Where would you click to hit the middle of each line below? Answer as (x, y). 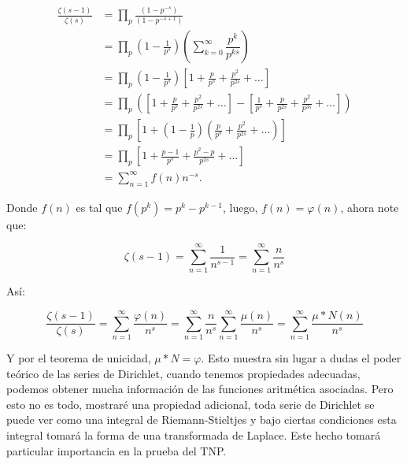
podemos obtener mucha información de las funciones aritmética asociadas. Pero (200, 389)
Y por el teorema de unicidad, (79, 358)
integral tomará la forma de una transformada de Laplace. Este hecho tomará (194, 435)
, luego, (240, 207)
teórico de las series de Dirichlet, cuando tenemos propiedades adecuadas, (183, 373)
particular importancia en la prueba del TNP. (117, 450)
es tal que (99, 207)
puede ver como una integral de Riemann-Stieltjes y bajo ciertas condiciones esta (202, 419)
